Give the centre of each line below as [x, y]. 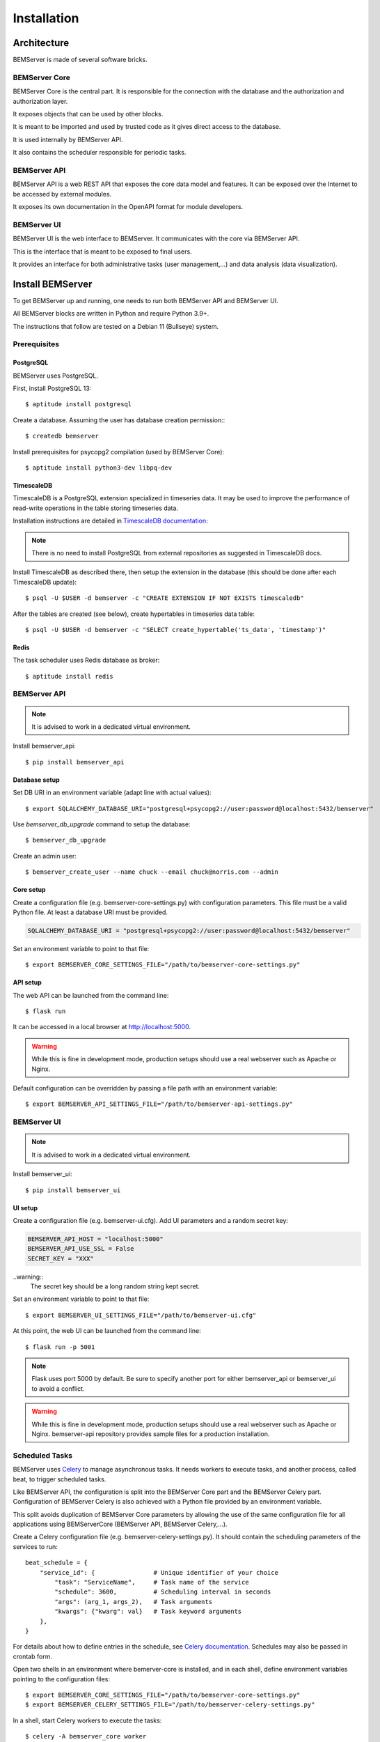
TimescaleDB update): [45, 582]
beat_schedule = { [57, 1563]
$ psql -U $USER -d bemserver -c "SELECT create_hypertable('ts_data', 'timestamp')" [176, 630]
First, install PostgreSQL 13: [52, 388]
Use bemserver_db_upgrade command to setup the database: [102, 824]
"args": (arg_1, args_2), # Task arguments [133, 1602]
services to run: [35, 1546]
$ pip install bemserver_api [75, 762]
